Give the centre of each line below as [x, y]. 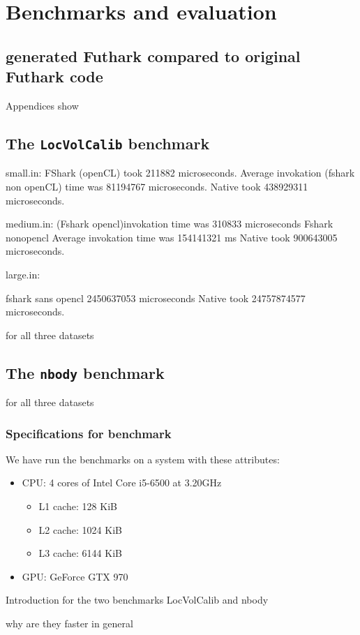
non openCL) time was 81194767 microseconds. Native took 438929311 [157, 186]
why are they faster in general [69, 623]
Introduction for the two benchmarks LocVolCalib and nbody [137, 600]
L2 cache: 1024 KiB [80, 529]
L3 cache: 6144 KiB [80, 553]
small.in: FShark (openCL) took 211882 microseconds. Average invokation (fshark [180, 173]
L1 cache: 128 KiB [78, 506]
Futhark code [54, 76]
